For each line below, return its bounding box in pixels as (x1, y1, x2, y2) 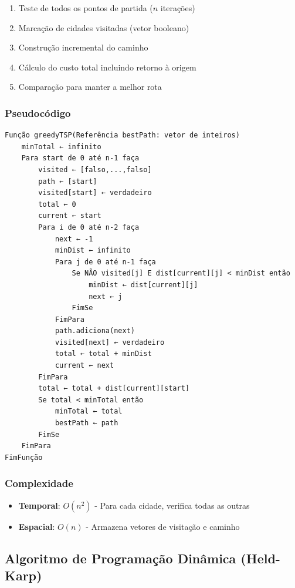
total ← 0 (38, 200, 76, 209)
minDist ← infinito (55, 246, 131, 255)
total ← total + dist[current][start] (38, 384, 189, 393)
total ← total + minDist (55, 350, 152, 358)
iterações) (160, 2, 195, 14)
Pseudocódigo (5, 105, 71, 120)
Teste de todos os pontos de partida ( (18, 2, 153, 14)
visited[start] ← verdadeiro (38, 189, 152, 197)
